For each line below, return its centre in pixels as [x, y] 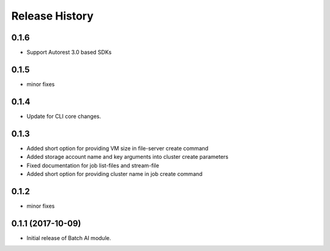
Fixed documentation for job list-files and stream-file [93, 166]
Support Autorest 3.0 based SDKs [69, 53]
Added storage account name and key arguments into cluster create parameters [127, 157]
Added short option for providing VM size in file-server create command [118, 148]
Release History [53, 16]
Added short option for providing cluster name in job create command [115, 173]
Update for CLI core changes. [64, 116]
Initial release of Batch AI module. [69, 238]
